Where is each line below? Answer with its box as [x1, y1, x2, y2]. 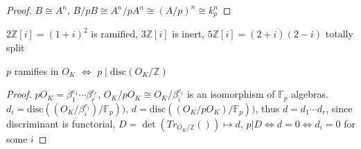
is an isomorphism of [186, 87, 275, 101]
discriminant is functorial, [6, 116, 116, 131]
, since [326, 101, 353, 116]
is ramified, [91, 26, 139, 41]
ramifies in [14, 63, 59, 78]
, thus [255, 101, 280, 116]
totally [325, 26, 353, 41]
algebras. [291, 87, 328, 101]
